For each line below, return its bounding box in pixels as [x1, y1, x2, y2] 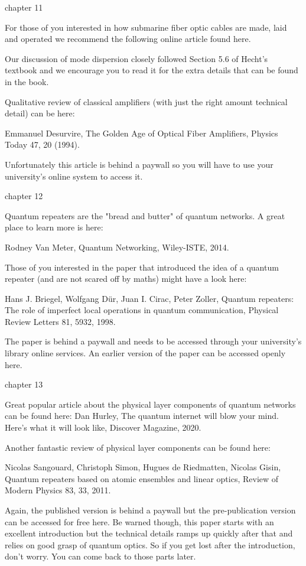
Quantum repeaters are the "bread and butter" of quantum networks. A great [5, 209, 285, 222]
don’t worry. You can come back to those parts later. [5, 550, 196, 562]
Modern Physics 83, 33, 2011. [5, 484, 111, 496]
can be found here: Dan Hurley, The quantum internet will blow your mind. [5, 409, 279, 422]
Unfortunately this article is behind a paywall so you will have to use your [5, 158, 274, 170]
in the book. [5, 75, 49, 87]
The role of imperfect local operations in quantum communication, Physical [5, 304, 279, 316]
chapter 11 [5, 1, 43, 13]
